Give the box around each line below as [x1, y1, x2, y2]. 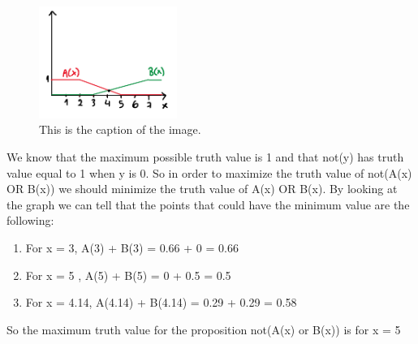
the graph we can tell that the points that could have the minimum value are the [6, 196, 410, 213]
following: [6, 212, 54, 229]
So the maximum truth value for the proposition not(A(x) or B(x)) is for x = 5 [6, 320, 401, 338]
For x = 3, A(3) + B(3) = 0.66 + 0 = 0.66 [25, 239, 239, 256]
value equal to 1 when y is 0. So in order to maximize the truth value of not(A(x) [6, 164, 412, 181]
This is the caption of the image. [39, 121, 201, 138]
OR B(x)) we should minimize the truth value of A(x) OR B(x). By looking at [6, 180, 398, 197]
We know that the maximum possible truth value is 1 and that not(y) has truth [6, 148, 404, 165]
